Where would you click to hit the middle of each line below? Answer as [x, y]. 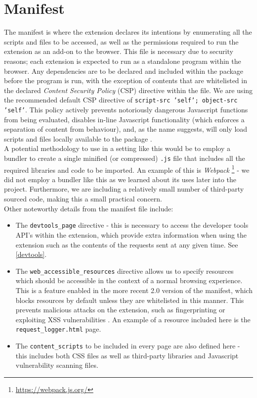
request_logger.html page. [58, 329]
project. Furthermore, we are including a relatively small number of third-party [124, 189]
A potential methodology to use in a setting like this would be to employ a [117, 148]
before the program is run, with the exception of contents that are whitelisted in [126, 80]
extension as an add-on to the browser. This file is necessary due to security [119, 51]
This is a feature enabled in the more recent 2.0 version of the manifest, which [134, 290]
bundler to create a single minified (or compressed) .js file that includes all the [125, 158]
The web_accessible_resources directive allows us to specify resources [125, 271]
